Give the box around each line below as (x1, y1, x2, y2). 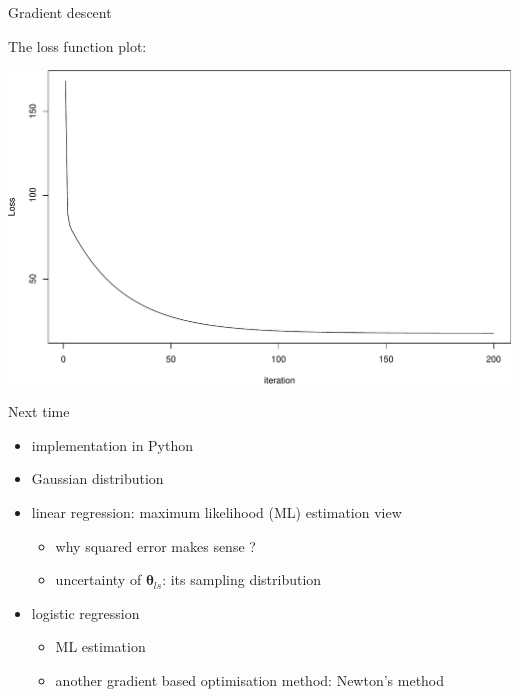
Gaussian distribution (31, 468, 164, 489)
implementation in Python (31, 434, 194, 455)
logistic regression (31, 602, 140, 623)
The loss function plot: (8, 35, 147, 56)
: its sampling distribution (162, 569, 322, 590)
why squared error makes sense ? (55, 535, 256, 556)
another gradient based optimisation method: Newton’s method (55, 670, 445, 691)
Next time (8, 401, 70, 422)
